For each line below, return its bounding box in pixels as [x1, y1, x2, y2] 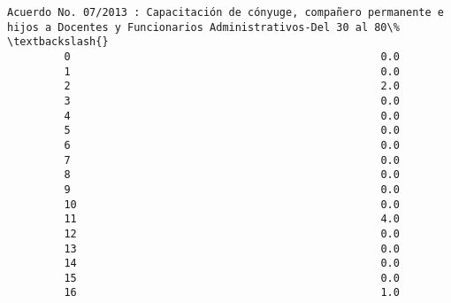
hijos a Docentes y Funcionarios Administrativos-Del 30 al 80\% [7, 20, 400, 34]
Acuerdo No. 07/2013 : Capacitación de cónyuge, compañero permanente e [7, 6, 444, 19]
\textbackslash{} [7, 35, 109, 49]
